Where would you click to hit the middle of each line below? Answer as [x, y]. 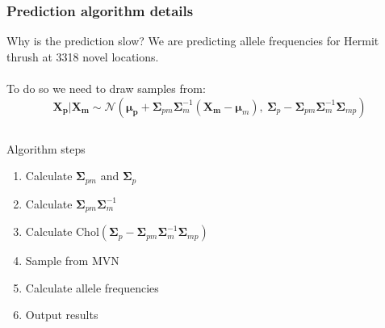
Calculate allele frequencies [92, 287]
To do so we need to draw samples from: [106, 88]
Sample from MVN [72, 261]
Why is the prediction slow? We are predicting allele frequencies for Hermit [193, 41]
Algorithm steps [46, 148]
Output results [62, 315]
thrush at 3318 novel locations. [83, 56]
